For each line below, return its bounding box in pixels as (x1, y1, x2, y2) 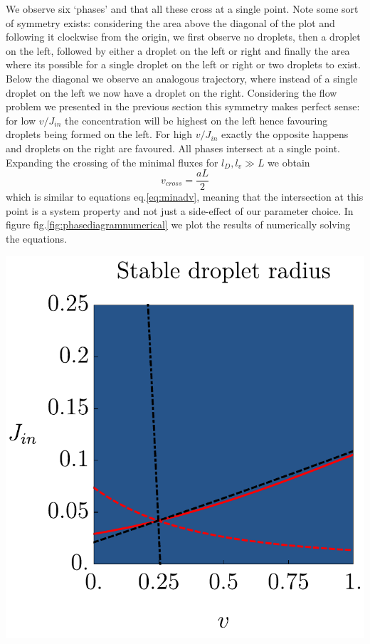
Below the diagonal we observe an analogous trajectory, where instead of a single (6, 70, 358, 85)
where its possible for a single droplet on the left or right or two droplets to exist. (6, 57, 361, 72)
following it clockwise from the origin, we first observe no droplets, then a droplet (6, 29, 361, 44)
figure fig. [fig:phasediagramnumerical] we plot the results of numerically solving (6, 217, 351, 232)
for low (6, 112, 36, 127)
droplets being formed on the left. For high (6, 127, 193, 142)
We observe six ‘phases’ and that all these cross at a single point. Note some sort (6, 1, 359, 16)
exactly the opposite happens (221, 127, 349, 142)
